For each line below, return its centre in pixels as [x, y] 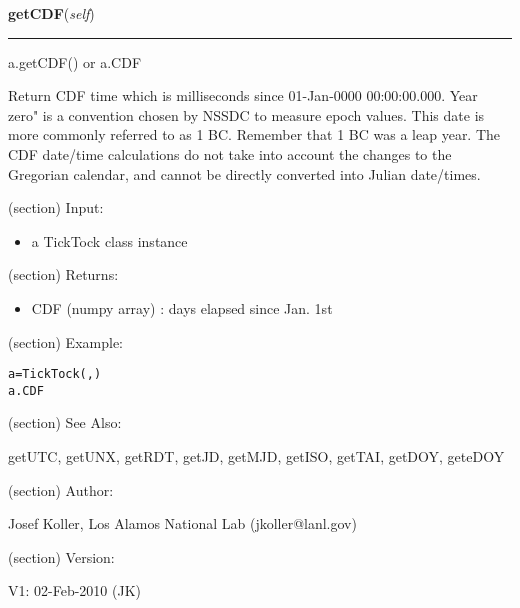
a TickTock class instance [109, 240]
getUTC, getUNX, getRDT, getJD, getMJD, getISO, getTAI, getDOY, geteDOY [256, 456]
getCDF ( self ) [51, 13]
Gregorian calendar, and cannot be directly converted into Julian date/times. [244, 173]
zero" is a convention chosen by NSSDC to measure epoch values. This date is [246, 114]
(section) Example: [65, 341]
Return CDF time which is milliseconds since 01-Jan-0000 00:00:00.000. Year [243, 95]
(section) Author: [61, 489]
